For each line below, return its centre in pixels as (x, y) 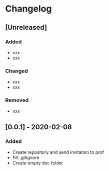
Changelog (28, 9)
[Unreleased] (26, 27)
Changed (17, 71)
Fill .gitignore (26, 158)
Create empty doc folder (38, 163)
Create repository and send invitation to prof (58, 152)
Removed (17, 100)
